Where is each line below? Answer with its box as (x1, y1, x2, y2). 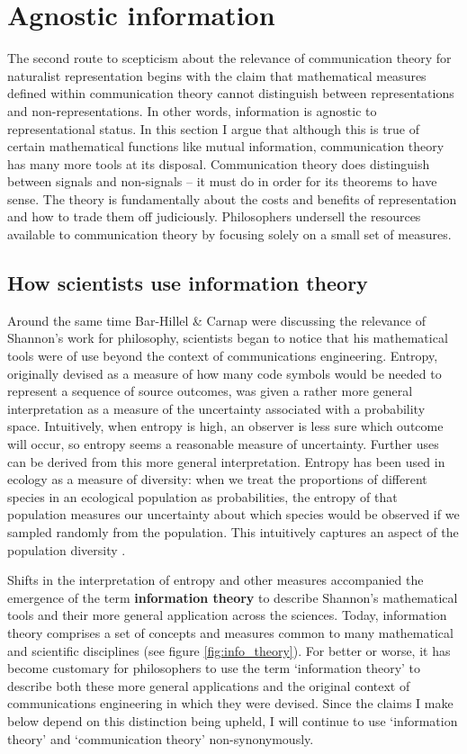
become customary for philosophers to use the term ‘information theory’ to (7, 659, 421, 678)
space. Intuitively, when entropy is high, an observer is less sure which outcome (7, 417, 444, 435)
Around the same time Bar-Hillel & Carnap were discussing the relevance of (7, 310, 426, 329)
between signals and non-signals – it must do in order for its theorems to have (7, 172, 437, 191)
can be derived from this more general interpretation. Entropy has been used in (7, 452, 445, 471)
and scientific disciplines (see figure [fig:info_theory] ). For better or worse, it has (7, 641, 451, 660)
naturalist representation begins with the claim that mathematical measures (7, 66, 427, 85)
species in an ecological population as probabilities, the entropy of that (7, 487, 398, 506)
